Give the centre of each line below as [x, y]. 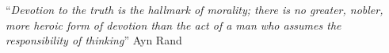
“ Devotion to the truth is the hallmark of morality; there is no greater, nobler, [194, 9]
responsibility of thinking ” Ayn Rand [94, 40]
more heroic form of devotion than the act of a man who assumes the [174, 25]
